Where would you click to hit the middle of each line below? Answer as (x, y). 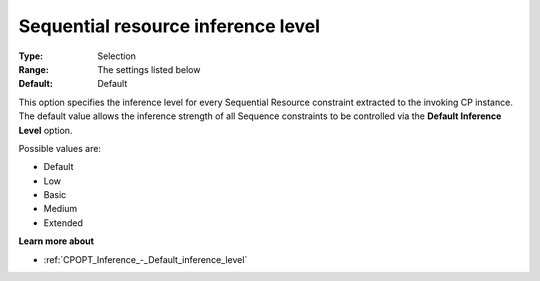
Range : (33, 69)
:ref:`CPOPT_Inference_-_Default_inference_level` (145, 259)
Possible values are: (60, 148)
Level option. (45, 130)
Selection (117, 56)
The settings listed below (149, 69)
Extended (63, 222)
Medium (60, 209)
